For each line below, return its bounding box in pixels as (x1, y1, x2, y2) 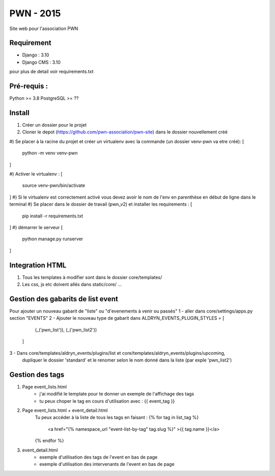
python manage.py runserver (22, 236, 84, 242)
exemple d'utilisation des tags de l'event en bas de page (39, 454, 158, 460)
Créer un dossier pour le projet (22, 122, 87, 128)
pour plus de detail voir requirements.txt (9, 69, 94, 75)
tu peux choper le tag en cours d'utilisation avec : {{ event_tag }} (39, 398, 175, 404)
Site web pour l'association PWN (9, 25, 78, 32)
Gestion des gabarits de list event (9, 294, 118, 303)
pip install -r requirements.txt (22, 213, 84, 219)
